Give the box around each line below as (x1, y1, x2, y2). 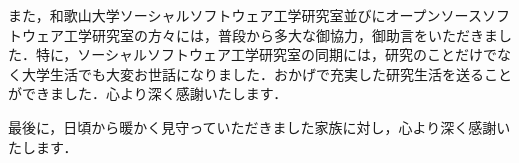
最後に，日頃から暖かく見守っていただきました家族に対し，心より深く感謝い (8, 116, 511, 137)
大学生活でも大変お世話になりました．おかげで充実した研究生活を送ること (21, 63, 512, 84)
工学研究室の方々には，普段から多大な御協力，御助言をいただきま (63, 24, 498, 45)
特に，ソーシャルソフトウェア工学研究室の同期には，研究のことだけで (35, 44, 498, 65)
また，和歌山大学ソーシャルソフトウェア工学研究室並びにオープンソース (8, 5, 482, 25)
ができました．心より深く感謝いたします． (8, 83, 288, 104)
